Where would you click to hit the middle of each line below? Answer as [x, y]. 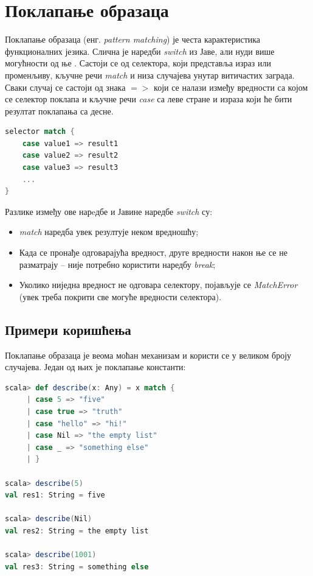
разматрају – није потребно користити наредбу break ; [117, 264]
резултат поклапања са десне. [59, 111]
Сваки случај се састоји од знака [65, 87]
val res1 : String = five [55, 495]
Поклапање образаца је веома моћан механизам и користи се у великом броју [148, 355]
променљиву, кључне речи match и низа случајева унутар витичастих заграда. [150, 75]
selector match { [40, 132]
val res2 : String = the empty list [77, 531]
